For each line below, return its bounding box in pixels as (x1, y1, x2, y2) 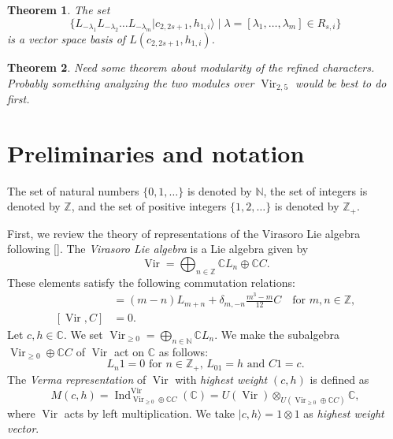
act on (113, 343, 144, 359)
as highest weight (303, 404, 384, 421)
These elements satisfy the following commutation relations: (7, 273, 295, 290)
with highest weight (175, 370, 268, 387)
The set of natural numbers (7, 182, 139, 199)
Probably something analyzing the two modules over (7, 74, 254, 91)
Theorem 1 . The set (7, 2, 110, 17)
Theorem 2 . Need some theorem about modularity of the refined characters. (7, 59, 375, 75)
